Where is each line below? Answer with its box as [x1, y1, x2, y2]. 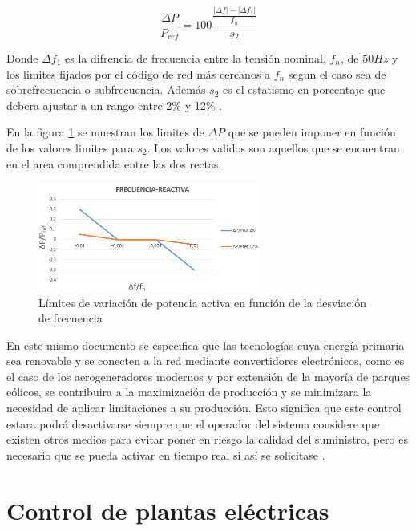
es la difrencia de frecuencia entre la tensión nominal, [65, 50, 326, 67]
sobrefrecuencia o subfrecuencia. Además [6, 81, 206, 98]
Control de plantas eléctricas [6, 493, 329, 526]
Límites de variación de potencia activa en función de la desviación [38, 294, 367, 310]
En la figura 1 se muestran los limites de [6, 124, 204, 140]
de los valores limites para [6, 140, 134, 156]
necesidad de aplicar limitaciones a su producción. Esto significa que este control [6, 399, 402, 416]
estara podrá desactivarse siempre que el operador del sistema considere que [6, 415, 380, 432]
